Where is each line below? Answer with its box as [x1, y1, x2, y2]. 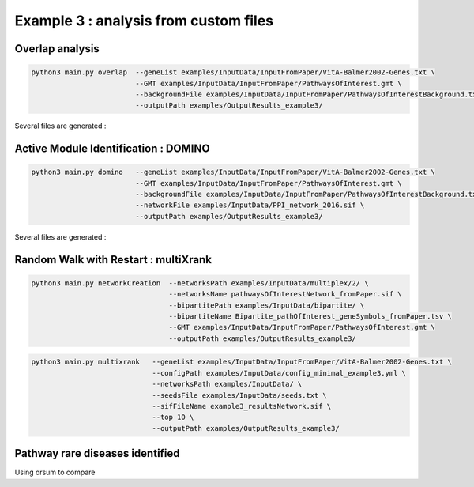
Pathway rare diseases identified [14, 447, 181, 460]
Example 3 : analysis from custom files [14, 12, 274, 29]
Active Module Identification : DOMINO [14, 142, 210, 156]
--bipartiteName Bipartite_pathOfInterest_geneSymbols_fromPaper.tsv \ [168, 312, 452, 321]
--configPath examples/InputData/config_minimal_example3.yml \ [152, 368, 407, 377]
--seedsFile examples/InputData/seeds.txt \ [152, 391, 328, 399]
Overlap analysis [14, 42, 100, 55]
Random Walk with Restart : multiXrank [14, 253, 213, 266]
